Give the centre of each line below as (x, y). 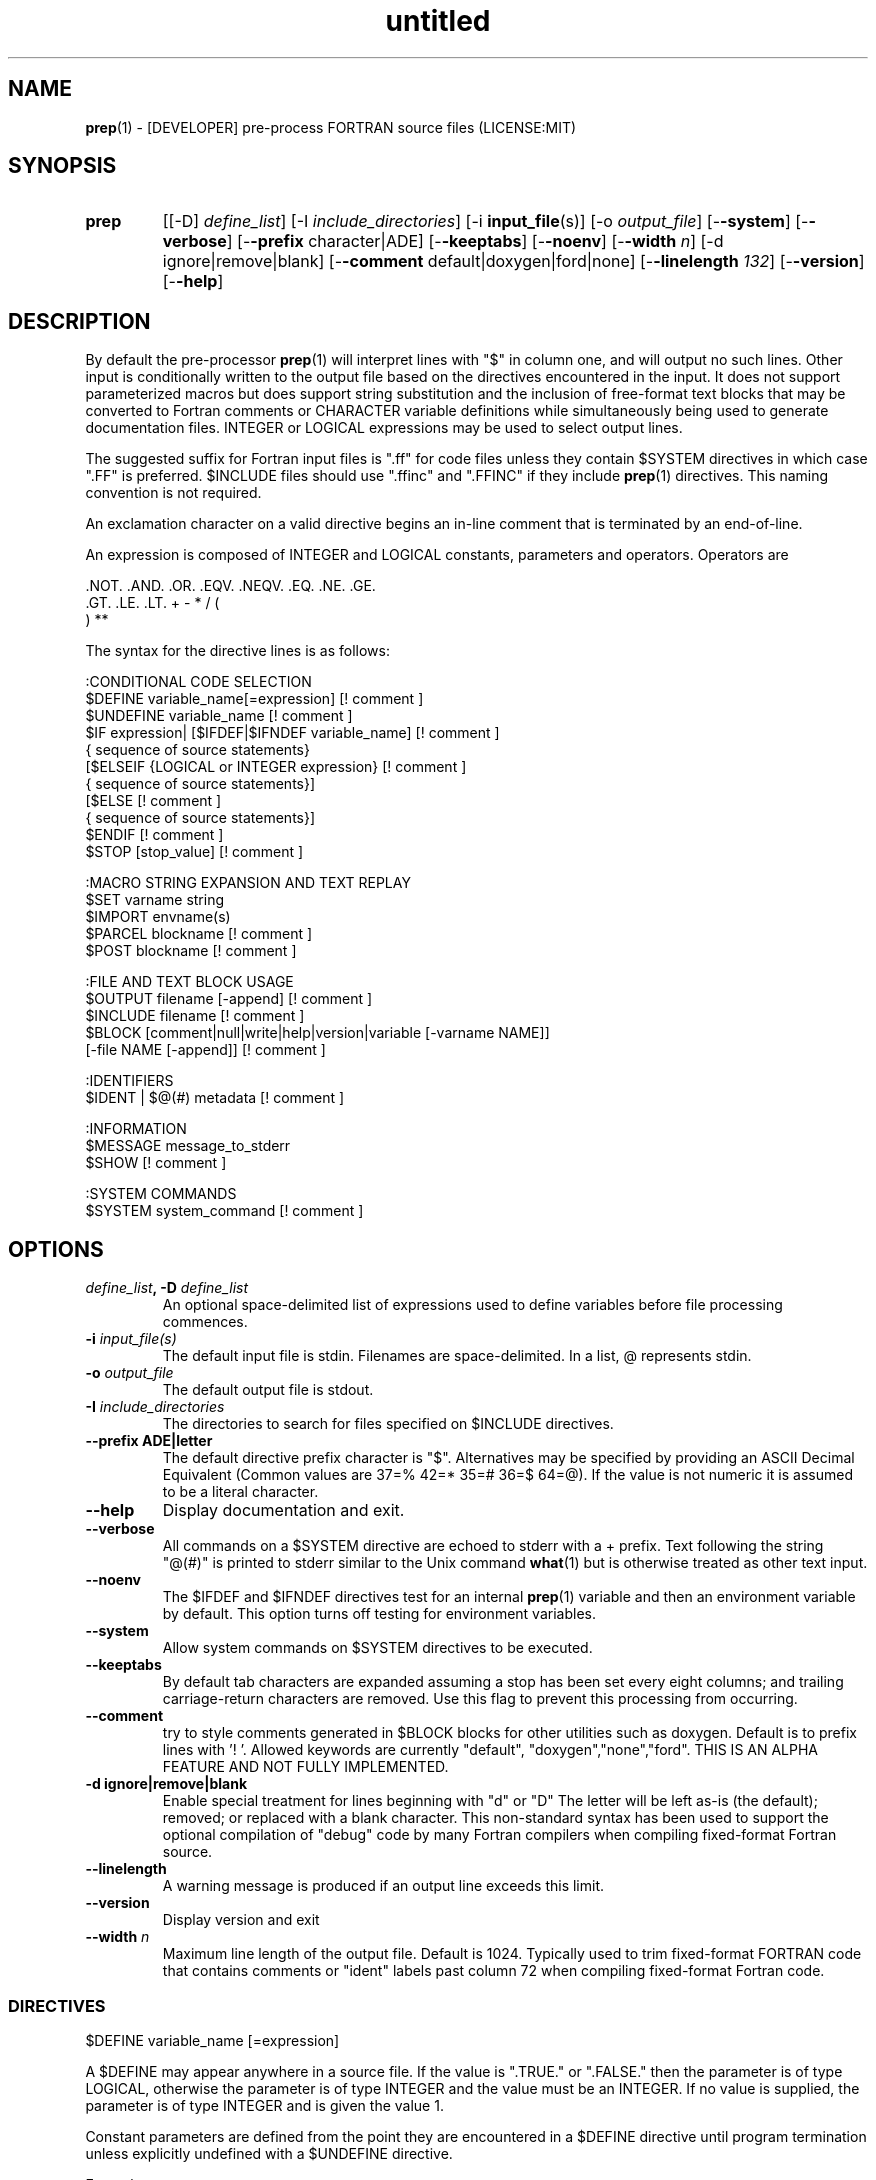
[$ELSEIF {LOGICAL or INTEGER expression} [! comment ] (276, 767)
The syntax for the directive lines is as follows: (237, 651)
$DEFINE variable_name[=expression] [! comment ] (254, 699)
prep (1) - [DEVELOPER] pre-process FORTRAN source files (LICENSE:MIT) (331, 127)
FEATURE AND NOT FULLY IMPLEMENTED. (305, 1767)
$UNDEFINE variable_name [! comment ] (219, 716)
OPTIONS (56, 1249)
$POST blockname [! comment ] (191, 951)
